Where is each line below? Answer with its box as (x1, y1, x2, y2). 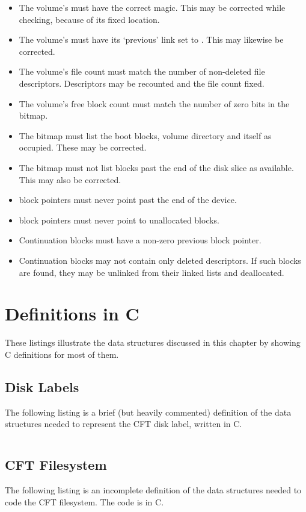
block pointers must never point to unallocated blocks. (19, 213, 220, 226)
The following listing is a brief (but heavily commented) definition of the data (5, 405, 292, 418)
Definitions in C (5, 301, 139, 326)
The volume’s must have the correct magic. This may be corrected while (19, 1, 286, 13)
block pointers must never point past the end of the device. (19, 193, 237, 206)
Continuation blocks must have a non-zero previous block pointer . (19, 234, 262, 246)
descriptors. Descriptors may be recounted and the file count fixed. (19, 76, 265, 89)
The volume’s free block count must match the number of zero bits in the (19, 97, 290, 110)
